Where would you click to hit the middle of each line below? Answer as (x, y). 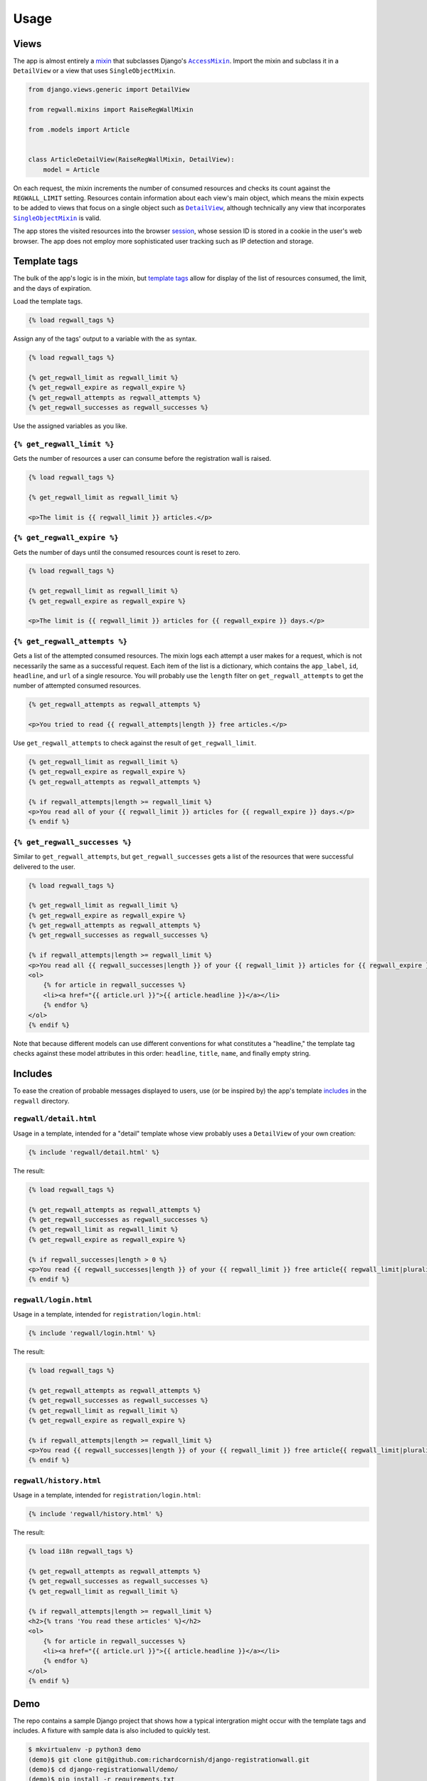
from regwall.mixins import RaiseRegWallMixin (111, 110)
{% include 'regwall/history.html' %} (96, 1514)
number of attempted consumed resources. (77, 686)
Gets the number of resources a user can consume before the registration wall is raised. (142, 459)
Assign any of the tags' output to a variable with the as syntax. (105, 339)
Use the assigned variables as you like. (70, 426)
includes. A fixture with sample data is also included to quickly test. (112, 1730)
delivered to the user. (44, 866)
